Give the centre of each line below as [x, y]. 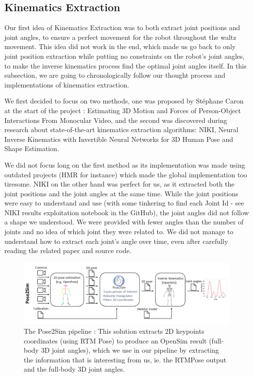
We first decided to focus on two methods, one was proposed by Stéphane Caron [124, 101]
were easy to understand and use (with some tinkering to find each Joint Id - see [124, 203]
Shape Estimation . [32, 148]
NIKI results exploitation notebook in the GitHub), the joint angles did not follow [127, 212]
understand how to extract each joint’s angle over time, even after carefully [116, 241]
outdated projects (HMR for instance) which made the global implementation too [126, 174]
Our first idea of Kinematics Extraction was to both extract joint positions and [122, 27]
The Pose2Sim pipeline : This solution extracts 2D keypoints [114, 331]
